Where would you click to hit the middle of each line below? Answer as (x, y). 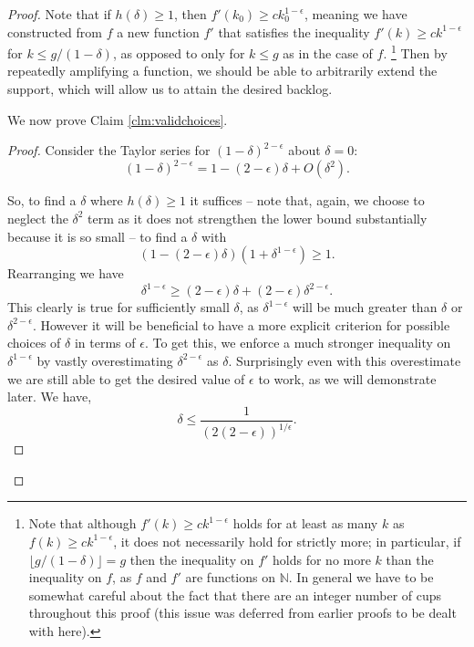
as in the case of (328, 52)
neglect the (38, 218)
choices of (34, 343)
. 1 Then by (415, 52)
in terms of (105, 343)
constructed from (55, 31)
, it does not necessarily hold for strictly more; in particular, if (287, 541)
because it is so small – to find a (98, 236)
